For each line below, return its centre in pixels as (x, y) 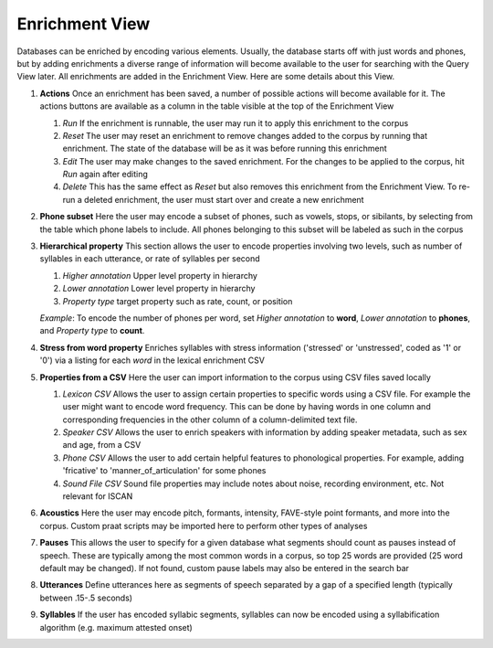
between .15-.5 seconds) (86, 598)
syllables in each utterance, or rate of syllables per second (150, 259)
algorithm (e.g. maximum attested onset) (116, 627)
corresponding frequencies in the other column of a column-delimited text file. (210, 420)
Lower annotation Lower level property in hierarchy (159, 289)
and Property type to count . (92, 331)
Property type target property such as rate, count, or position (178, 301)
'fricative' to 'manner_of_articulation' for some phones (164, 471)
